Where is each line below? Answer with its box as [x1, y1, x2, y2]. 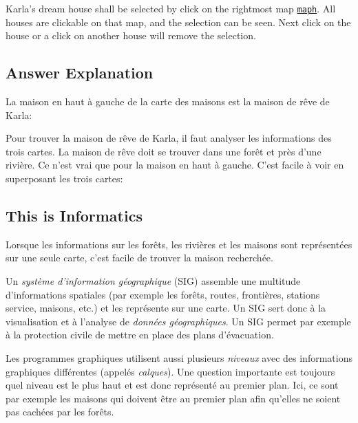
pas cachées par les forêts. [6, 404, 114, 419]
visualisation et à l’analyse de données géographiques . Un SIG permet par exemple [6, 314, 351, 328]
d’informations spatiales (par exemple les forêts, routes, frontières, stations [6, 287, 320, 301]
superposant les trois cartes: [6, 171, 123, 186]
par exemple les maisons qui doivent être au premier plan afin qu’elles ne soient [6, 391, 341, 405]
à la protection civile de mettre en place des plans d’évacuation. [6, 327, 274, 342]
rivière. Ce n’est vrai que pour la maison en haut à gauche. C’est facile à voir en [6, 158, 344, 172]
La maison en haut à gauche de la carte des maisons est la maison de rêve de [6, 94, 330, 109]
